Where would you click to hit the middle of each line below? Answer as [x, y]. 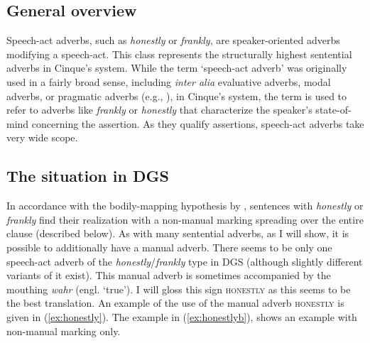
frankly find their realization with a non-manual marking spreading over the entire [185, 219]
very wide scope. [42, 137]
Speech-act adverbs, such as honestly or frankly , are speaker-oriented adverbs [173, 40]
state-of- [333, 110]
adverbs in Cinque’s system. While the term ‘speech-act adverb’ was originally [177, 68]
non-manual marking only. [64, 331]
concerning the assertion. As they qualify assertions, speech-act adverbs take [198, 123]
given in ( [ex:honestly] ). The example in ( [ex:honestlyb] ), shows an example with [182, 316]
